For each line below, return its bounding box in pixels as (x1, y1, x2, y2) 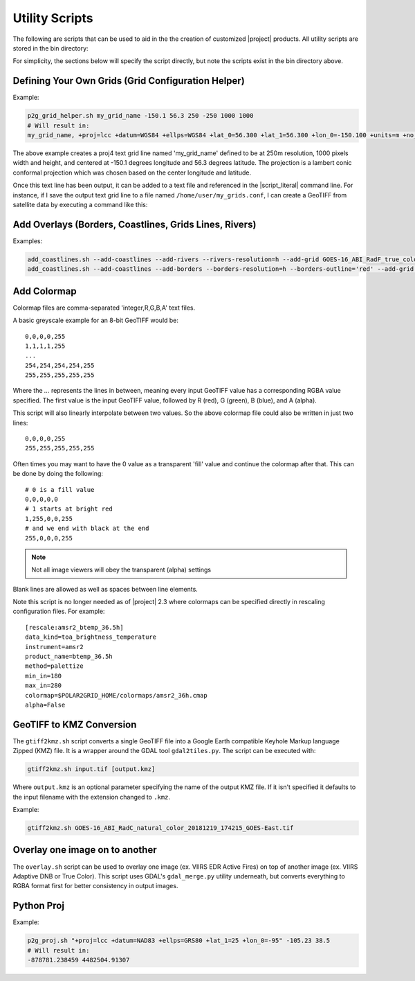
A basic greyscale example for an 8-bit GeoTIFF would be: (12, 316, 179, 325)
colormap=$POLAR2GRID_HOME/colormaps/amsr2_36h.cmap (25, 691, 207, 699)
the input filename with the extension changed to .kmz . (12, 793, 171, 801)
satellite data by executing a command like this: (12, 200, 148, 209)
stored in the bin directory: (12, 44, 89, 52)
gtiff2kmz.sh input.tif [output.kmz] (27, 766, 156, 773)
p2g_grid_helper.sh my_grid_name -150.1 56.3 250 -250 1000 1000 (27, 112, 254, 120)
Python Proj (12, 900, 65, 912)
